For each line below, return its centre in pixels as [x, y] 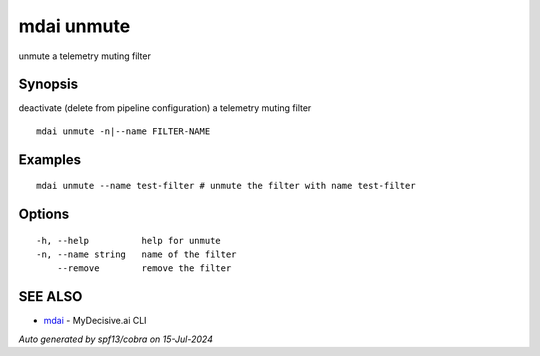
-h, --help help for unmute [129, 240]
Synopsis [48, 84]
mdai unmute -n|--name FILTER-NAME [123, 131]
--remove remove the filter [144, 268]
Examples [50, 159]
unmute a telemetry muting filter [85, 56]
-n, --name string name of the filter [136, 254]
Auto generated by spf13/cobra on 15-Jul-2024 [116, 339]
